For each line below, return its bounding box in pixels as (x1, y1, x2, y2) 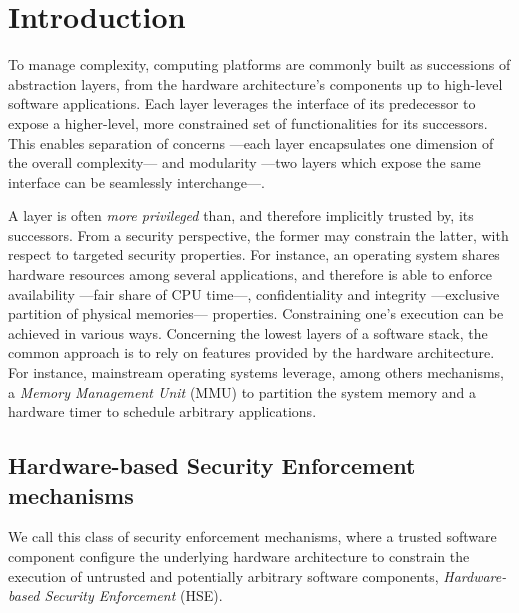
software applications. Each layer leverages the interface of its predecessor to (8, 93, 476, 114)
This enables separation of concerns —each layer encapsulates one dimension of (8, 132, 494, 153)
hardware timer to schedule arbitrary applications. (8, 401, 317, 422)
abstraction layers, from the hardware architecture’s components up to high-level (8, 73, 503, 94)
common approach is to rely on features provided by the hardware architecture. (8, 342, 495, 363)
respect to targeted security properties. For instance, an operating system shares (8, 244, 500, 265)
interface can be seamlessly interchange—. (8, 171, 265, 192)
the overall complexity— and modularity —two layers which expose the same (8, 152, 481, 173)
